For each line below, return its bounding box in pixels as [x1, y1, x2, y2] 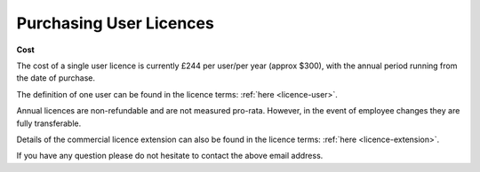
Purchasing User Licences [16, 13, 215, 33]
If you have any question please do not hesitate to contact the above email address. [16, 151, 324, 161]
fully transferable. [16, 118, 82, 129]
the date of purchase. [16, 73, 96, 83]
